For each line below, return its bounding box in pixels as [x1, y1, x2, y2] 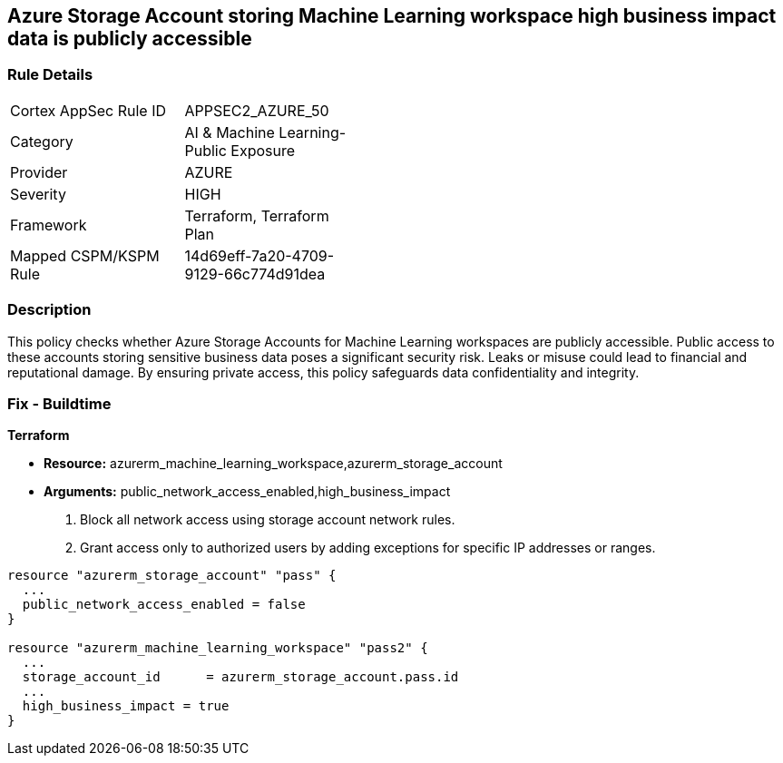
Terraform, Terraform [184, 206, 329, 225]
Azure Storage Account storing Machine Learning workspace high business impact [7, 5, 777, 27]
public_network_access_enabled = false [22, 597, 306, 612]
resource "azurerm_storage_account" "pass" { [7, 568, 337, 583]
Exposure [230, 141, 296, 160]
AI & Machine [184, 122, 275, 142]
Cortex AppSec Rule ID [10, 101, 167, 120]
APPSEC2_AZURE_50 [184, 101, 329, 120]
